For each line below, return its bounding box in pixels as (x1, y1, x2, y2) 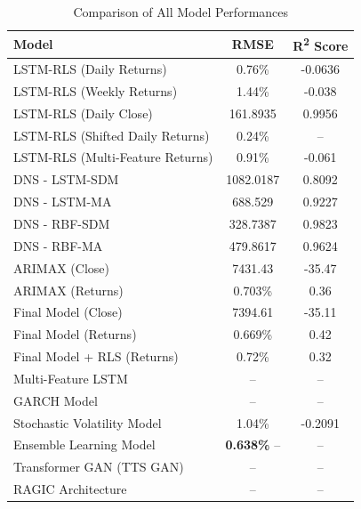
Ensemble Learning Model (13, 435, 156, 454)
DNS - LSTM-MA (13, 192, 112, 211)
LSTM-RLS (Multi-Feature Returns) (13, 148, 213, 166)
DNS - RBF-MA (13, 236, 103, 254)
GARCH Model (13, 391, 98, 409)
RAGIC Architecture (13, 480, 127, 498)
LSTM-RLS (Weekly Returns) (13, 81, 178, 100)
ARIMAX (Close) (13, 258, 109, 277)
